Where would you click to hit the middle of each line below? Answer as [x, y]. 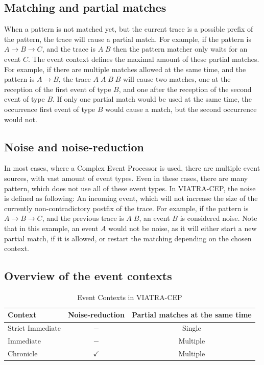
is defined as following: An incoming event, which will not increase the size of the [131, 198]
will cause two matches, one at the [177, 79]
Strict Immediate [34, 328]
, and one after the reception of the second [185, 89]
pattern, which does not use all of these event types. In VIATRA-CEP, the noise [130, 188]
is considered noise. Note [219, 218]
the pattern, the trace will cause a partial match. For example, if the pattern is [128, 39]
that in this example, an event [51, 228]
